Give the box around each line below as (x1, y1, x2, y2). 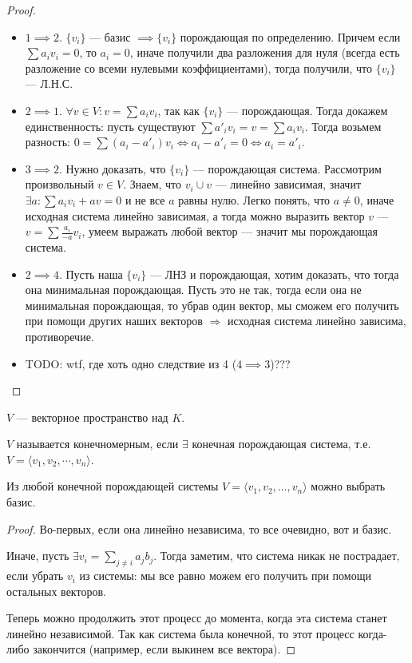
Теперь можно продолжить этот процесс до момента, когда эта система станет (6, 609, 387, 626)
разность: (25, 133, 70, 150)
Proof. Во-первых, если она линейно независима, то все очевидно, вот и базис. (6, 520, 392, 537)
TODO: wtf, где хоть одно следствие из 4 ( (25, 355, 237, 371)
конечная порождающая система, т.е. (192, 435, 371, 452)
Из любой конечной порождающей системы (6, 478, 219, 494)
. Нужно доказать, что (58, 160, 166, 177)
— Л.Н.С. (25, 75, 73, 92)
